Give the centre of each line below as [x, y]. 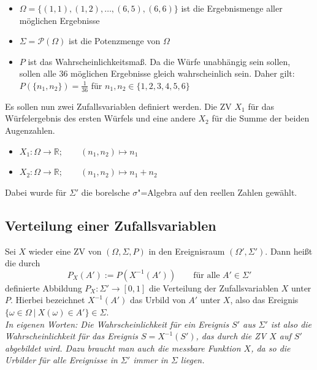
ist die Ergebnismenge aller [232, 8]
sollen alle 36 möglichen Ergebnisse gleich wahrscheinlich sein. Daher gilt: [157, 73]
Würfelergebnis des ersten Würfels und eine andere [100, 118]
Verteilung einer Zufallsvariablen [111, 225]
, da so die [271, 348]
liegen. [193, 360]
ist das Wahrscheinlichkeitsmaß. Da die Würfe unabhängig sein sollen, [159, 61]
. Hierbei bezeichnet [48, 300]
